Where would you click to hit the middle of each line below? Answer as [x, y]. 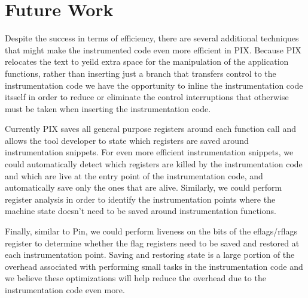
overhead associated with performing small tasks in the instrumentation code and [154, 266]
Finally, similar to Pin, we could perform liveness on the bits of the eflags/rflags [151, 231]
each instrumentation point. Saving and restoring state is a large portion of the [150, 255]
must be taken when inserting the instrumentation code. [108, 108]
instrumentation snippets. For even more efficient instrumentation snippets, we [149, 152]
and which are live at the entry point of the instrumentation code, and [134, 175]
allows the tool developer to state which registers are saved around [127, 140]
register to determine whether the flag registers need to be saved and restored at [152, 243]
